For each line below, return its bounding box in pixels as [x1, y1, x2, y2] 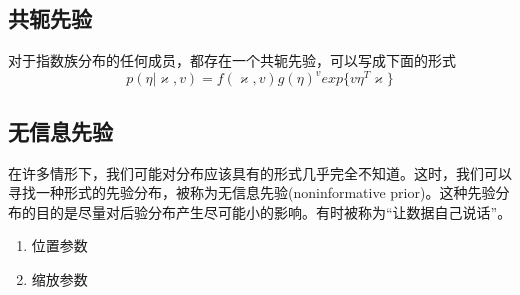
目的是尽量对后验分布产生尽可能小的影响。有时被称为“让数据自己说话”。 [35, 201, 512, 222]
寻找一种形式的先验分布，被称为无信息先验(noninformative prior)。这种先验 [8, 182, 496, 203]
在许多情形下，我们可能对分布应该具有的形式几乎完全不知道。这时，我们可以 [8, 162, 512, 183]
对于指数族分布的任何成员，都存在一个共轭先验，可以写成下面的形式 [8, 50, 456, 71]
